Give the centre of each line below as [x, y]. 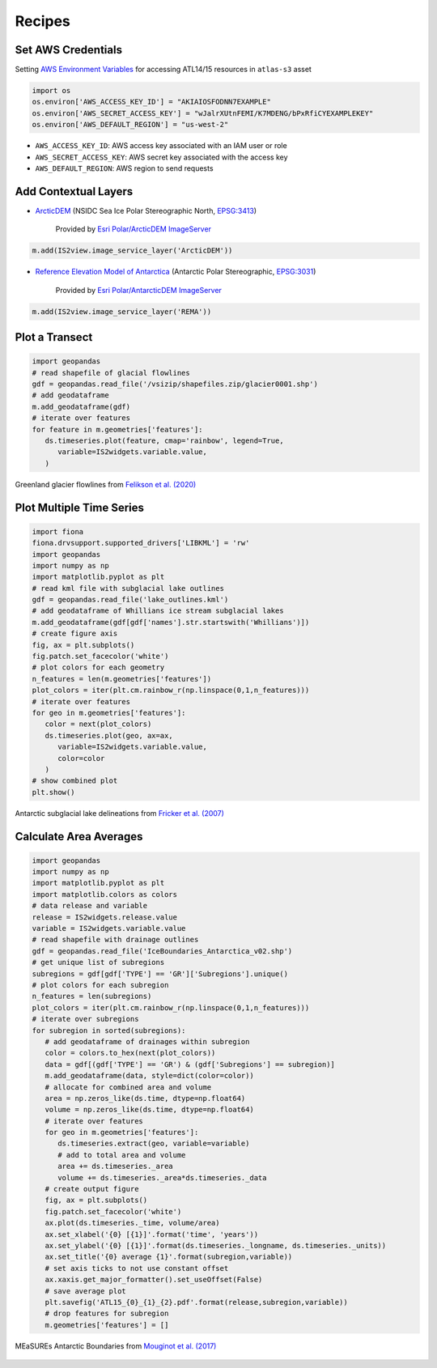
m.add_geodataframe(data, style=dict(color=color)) [149, 1076]
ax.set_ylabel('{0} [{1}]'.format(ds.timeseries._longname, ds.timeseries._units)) [216, 1245]
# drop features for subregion [107, 1314]
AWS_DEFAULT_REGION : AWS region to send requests [124, 168]
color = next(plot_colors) [98, 724]
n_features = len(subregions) [92, 996]
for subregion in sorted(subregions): [109, 1030]
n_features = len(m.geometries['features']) [122, 679]
